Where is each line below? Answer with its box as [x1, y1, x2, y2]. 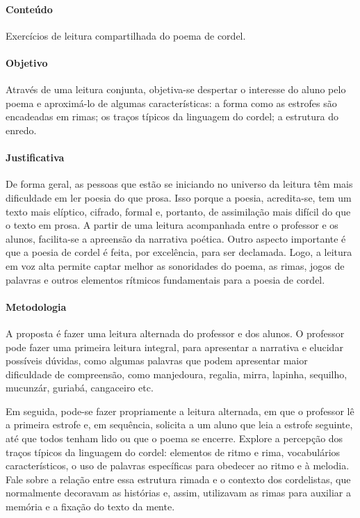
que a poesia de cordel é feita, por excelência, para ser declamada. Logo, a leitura [6, 245, 352, 259]
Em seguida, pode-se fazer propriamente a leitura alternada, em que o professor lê [6, 403, 354, 418]
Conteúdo [6, 1, 53, 16]
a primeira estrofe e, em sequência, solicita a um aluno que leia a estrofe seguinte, [6, 417, 353, 432]
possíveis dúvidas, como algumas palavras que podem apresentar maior [6, 353, 308, 368]
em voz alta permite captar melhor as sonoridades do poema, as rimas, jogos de [6, 258, 345, 273]
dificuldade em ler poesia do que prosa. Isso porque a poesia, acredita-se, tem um [6, 190, 352, 204]
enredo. [6, 122, 37, 137]
